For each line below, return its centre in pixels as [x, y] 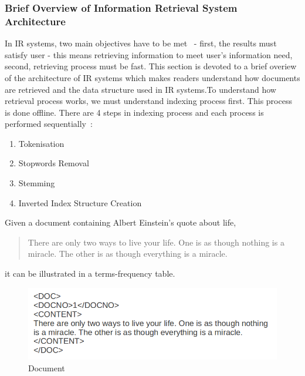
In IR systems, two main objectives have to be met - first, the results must [141, 43]
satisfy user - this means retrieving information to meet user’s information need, [149, 54]
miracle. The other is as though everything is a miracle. [128, 254]
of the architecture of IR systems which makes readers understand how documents [152, 77]
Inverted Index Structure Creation [80, 202]
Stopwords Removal [54, 163]
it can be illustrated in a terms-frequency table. [90, 273]
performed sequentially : [49, 124]
